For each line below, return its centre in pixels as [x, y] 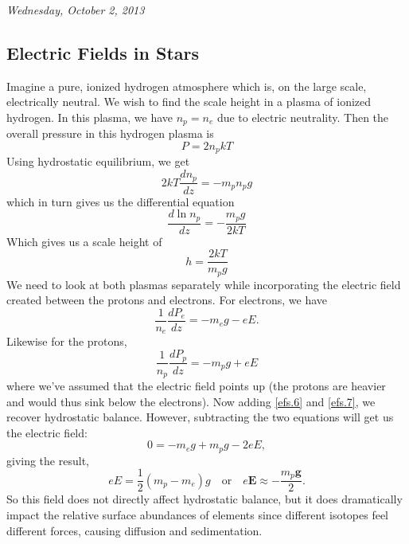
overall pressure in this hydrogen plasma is [110, 133]
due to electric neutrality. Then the [303, 117]
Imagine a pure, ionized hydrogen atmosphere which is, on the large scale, [187, 86]
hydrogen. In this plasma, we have [90, 117]
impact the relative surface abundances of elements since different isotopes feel [198, 515]
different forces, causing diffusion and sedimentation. [134, 530]
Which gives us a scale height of [84, 241]
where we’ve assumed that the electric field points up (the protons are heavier [196, 385]
